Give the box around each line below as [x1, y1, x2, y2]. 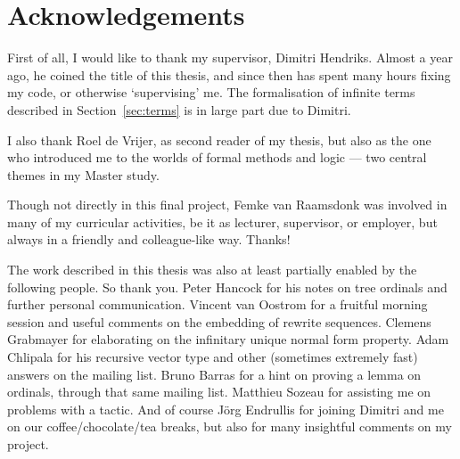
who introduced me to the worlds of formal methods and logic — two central [7, 148, 427, 167]
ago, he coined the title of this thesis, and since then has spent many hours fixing [7, 65, 451, 84]
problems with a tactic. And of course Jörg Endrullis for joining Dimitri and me [7, 399, 444, 418]
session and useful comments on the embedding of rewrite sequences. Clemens [7, 312, 431, 331]
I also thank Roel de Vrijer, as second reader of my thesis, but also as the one [7, 130, 431, 149]
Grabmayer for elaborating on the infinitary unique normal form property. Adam [7, 330, 449, 348]
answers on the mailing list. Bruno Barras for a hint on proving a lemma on [7, 365, 422, 383]
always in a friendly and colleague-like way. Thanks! [7, 230, 291, 249]
